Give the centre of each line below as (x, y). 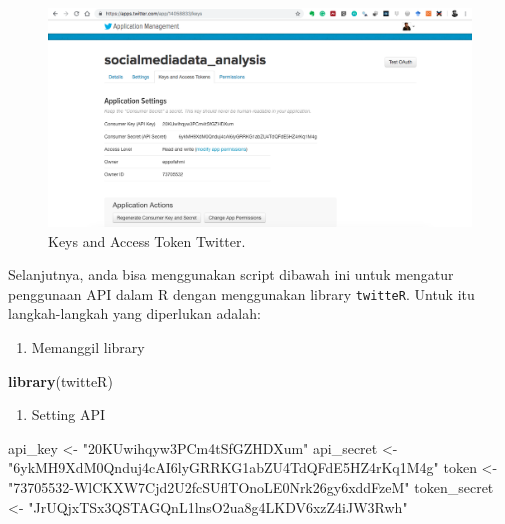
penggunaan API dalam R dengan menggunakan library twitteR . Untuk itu (241, 293)
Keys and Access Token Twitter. (147, 240)
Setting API (68, 414)
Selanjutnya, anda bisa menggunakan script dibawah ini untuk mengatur (231, 274)
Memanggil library (88, 347)
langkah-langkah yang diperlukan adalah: (134, 313)
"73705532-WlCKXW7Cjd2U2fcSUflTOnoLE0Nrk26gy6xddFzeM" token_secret (251, 487)
